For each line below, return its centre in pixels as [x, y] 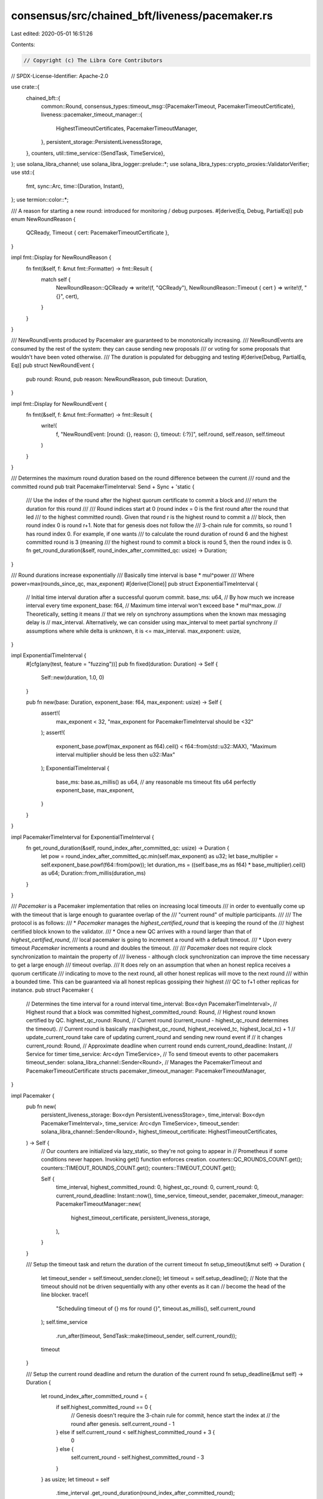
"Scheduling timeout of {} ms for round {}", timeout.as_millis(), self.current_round [156, 1308]
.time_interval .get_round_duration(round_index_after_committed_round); [146, 1493]
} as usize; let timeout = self [75, 1480]
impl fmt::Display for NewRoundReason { [61, 257]
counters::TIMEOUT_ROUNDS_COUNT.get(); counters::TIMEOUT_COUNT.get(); [138, 1168]
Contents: [23, 44]
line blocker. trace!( [65, 1295]
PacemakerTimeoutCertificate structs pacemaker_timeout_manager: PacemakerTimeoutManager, [146, 1071]
